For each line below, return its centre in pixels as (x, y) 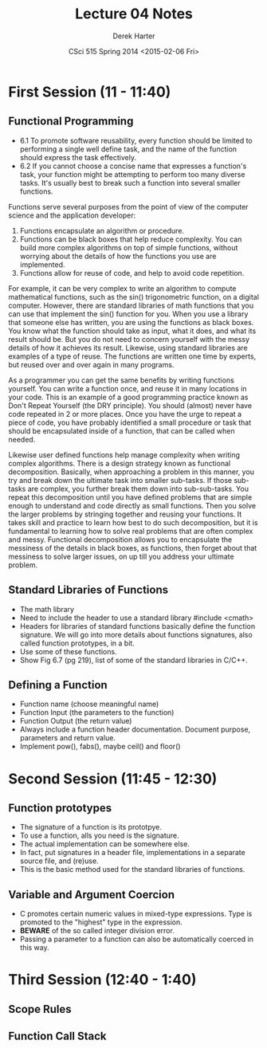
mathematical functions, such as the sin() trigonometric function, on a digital (133, 296)
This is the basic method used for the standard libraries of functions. (132, 869)
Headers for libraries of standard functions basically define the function (137, 626)
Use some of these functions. (68, 651)
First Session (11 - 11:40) (90, 92)
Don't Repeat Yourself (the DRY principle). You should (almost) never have (130, 405)
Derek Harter (134, 36)
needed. (22, 439)
